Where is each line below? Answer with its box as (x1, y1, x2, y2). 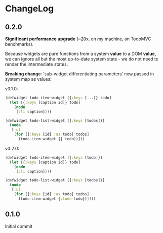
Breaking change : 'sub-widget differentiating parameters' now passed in (5, 71, 154, 77)
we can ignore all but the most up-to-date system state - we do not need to (5, 56, 159, 62)
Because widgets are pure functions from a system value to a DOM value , (5, 51, 157, 57)
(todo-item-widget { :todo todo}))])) (18, 196, 96, 201)
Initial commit (5, 223, 33, 229)
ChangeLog (5, 3, 54, 14)
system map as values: (5, 76, 52, 82)
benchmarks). (5, 41, 34, 47)
